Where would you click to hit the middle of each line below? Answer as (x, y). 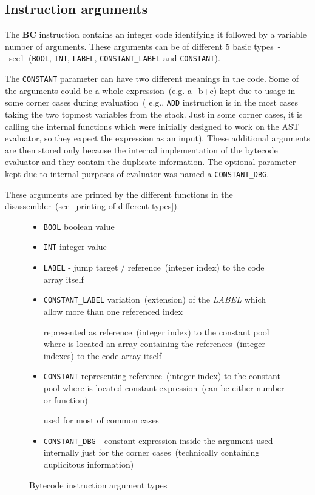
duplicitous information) (89, 464)
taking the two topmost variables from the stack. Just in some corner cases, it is (154, 114)
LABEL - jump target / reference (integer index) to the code (154, 267)
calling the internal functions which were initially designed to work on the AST (152, 126)
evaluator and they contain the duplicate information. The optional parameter (151, 162)
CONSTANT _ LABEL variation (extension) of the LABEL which (155, 299)
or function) (66, 399)
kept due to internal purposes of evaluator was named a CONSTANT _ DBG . (137, 173)
